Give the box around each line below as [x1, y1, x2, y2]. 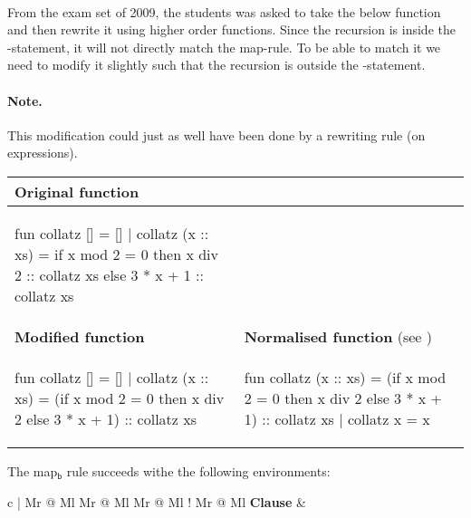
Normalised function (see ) [244, 325, 432, 347]
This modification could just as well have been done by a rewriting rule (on [7, 125, 426, 144]
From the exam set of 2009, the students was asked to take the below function [7, 2, 441, 21]
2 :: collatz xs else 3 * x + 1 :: [14, 264, 205, 285]
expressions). [7, 143, 78, 162]
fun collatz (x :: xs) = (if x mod [244, 366, 447, 388]
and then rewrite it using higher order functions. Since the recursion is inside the [7, 20, 456, 39]
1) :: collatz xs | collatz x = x [244, 408, 430, 429]
